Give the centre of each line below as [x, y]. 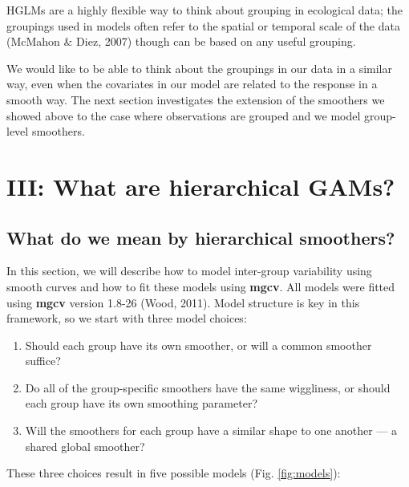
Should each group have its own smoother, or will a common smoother [198, 345]
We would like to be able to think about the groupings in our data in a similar [199, 68]
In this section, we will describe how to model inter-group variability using [189, 271]
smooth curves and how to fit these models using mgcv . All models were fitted [201, 286]
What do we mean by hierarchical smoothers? [201, 237]
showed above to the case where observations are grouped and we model [184, 115]
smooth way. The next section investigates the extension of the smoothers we [196, 99]
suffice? [43, 361]
